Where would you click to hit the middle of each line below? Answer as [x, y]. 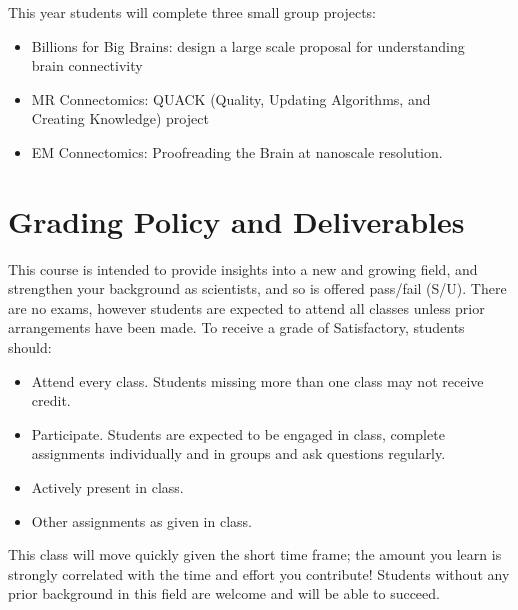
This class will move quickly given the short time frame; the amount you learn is [255, 554]
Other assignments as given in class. [141, 520]
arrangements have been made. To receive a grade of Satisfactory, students [236, 327]
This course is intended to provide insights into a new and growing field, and [243, 268]
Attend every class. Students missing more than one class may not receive [257, 380]
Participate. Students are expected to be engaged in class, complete [238, 433]
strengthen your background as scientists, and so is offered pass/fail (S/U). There [257, 288]
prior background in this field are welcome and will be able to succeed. [224, 593]
